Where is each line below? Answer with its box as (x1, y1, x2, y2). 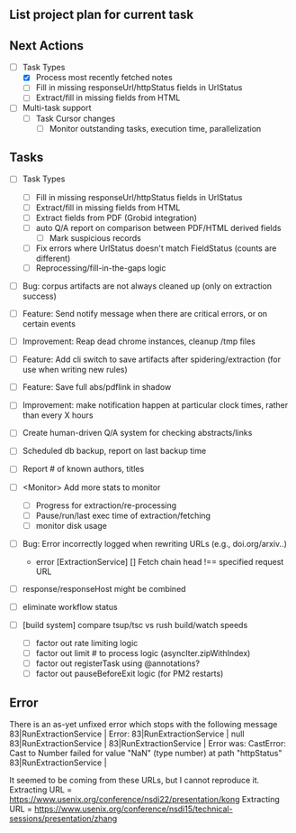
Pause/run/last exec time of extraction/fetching (35, 510, 211, 521)
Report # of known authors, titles (22, 464, 145, 475)
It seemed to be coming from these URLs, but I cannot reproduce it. (9, 775, 260, 786)
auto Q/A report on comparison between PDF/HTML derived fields (35, 222, 282, 233)
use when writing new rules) (22, 365, 128, 375)
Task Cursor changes (35, 113, 115, 124)
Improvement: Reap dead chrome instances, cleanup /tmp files (22, 336, 256, 347)
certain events (22, 319, 76, 329)
